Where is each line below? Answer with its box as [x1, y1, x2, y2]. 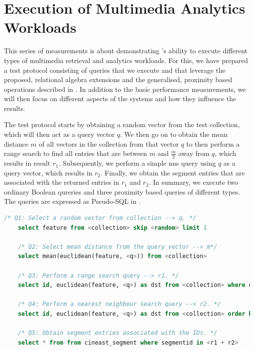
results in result [4, 158, 51, 168]
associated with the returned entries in [4, 177, 120, 187]
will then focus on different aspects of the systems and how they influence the [4, 93, 236, 104]
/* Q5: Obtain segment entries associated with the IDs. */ [18, 329, 217, 337]
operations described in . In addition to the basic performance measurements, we [4, 84, 246, 94]
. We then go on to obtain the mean [120, 129, 228, 139]
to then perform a [186, 138, 240, 149]
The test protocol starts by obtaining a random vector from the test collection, [4, 119, 240, 130]
